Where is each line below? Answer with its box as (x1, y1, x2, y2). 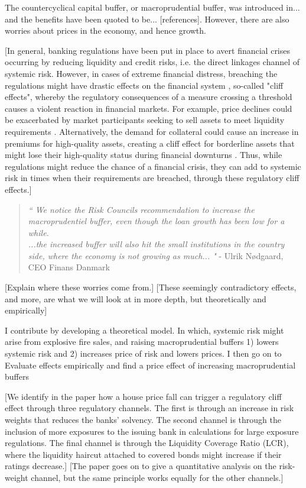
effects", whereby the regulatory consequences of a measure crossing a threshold (5, 91, 292, 103)
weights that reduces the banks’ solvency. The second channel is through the (5, 413, 281, 425)
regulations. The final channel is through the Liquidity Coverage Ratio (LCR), (5, 437, 289, 449)
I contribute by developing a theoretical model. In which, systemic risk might (5, 324, 284, 336)
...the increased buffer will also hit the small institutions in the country (28, 238, 285, 250)
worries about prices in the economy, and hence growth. (5, 24, 206, 37)
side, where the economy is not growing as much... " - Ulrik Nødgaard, (28, 249, 284, 261)
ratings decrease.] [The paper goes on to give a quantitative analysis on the (5, 460, 276, 472)
